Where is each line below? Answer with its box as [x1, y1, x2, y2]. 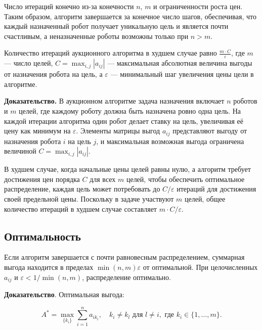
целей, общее [184, 194, 226, 204]
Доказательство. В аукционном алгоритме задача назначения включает [4, 96, 225, 106]
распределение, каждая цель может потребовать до [4, 183, 160, 194]
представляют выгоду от [172, 125, 247, 136]
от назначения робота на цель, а [4, 69, 103, 79]
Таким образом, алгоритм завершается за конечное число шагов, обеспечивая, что [4, 11, 256, 21]
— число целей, [4, 58, 53, 68]
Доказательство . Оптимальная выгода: [4, 289, 124, 300]
